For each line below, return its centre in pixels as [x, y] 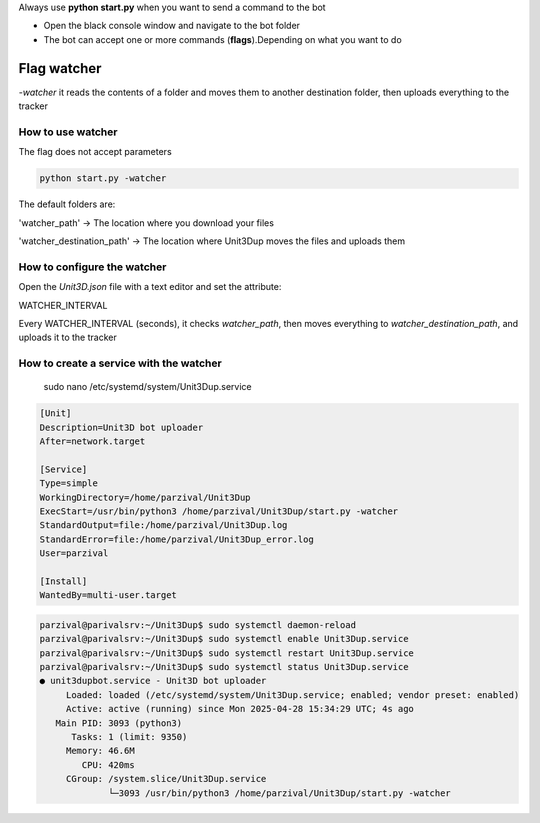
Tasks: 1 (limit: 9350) [129, 736]
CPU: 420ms [108, 764]
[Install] [63, 581]
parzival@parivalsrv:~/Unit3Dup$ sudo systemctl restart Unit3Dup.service [227, 653]
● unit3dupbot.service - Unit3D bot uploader [153, 681]
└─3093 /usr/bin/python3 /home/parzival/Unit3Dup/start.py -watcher [280, 793]
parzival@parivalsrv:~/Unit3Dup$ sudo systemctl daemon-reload [198, 624]
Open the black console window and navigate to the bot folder [171, 26]
